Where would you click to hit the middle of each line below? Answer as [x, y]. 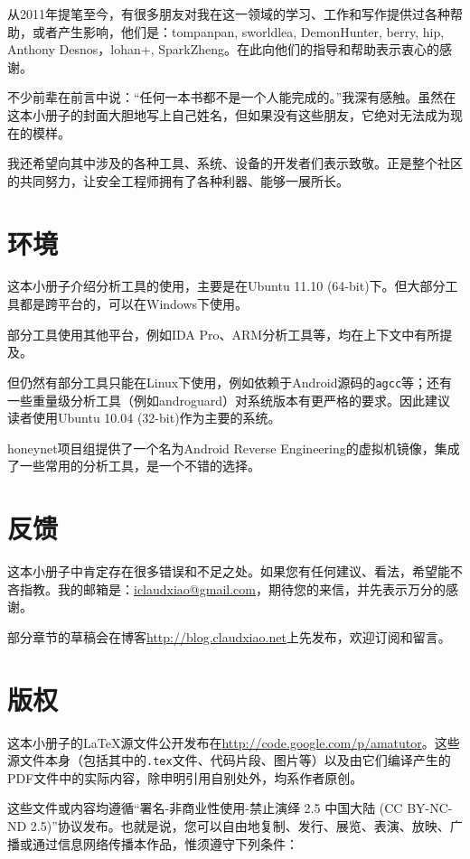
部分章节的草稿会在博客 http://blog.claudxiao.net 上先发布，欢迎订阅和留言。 [229, 636]
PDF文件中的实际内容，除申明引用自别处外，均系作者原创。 [185, 777]
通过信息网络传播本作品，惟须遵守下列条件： [165, 843]
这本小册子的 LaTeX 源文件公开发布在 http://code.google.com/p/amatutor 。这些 [234, 742]
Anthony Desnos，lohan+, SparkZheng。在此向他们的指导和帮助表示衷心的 [223, 49]
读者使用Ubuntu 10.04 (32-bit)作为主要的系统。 [144, 418]
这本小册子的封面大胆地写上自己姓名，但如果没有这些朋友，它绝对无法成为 [229, 114]
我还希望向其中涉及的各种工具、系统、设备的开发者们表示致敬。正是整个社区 [235, 163]
